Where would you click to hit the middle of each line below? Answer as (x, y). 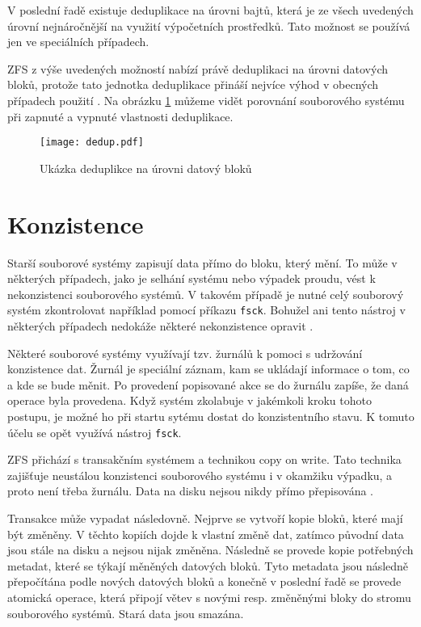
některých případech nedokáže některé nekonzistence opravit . (160, 325)
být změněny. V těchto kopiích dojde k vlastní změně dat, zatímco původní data (206, 534)
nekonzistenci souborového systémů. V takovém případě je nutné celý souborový (206, 294)
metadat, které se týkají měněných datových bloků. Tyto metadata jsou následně (208, 565)
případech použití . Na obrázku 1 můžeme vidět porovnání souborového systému (206, 100)
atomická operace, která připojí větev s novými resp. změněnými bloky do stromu (209, 597)
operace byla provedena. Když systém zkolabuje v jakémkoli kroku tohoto (189, 400)
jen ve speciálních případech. (78, 42)
